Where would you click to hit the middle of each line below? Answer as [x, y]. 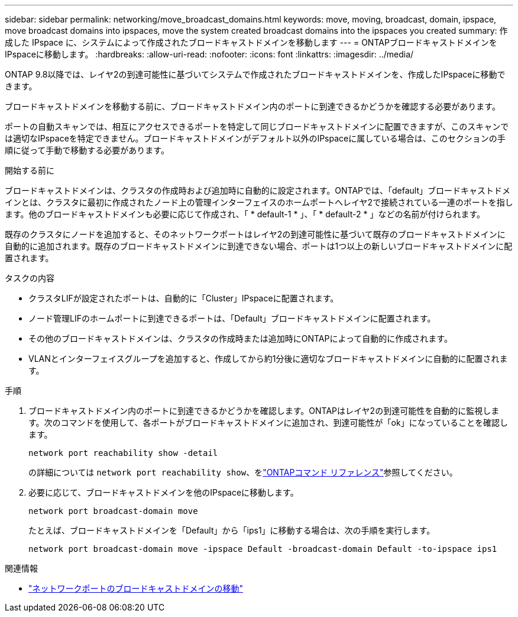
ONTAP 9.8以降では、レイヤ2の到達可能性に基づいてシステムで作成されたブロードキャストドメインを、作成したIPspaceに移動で [255, 74]
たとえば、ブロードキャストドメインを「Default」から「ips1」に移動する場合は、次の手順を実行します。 [232, 530]
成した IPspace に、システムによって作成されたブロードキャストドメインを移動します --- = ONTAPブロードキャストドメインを [251, 42]
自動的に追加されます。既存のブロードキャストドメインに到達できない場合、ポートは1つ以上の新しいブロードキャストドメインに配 [259, 246]
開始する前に [30, 170]
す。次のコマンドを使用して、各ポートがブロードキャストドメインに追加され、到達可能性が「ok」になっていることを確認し [268, 422]
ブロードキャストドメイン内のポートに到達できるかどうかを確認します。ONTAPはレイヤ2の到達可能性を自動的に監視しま [264, 411]
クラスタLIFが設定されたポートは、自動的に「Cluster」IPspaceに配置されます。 [184, 298]
